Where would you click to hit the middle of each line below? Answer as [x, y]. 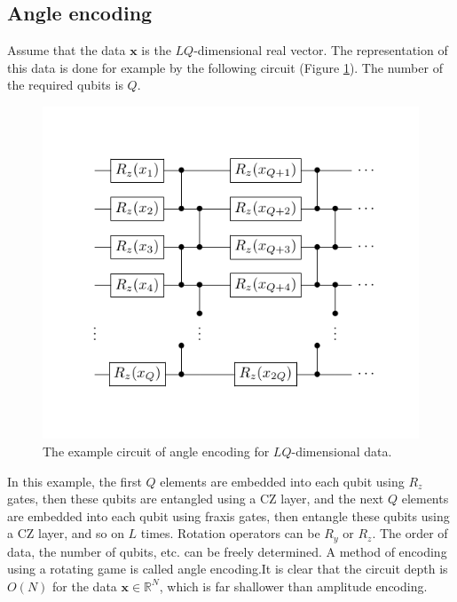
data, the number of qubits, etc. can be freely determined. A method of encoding [227, 551]
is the [156, 50]
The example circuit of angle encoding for [156, 451]
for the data [85, 586]
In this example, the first [75, 481]
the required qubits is [65, 85]
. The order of [410, 533]
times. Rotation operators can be [230, 533]
